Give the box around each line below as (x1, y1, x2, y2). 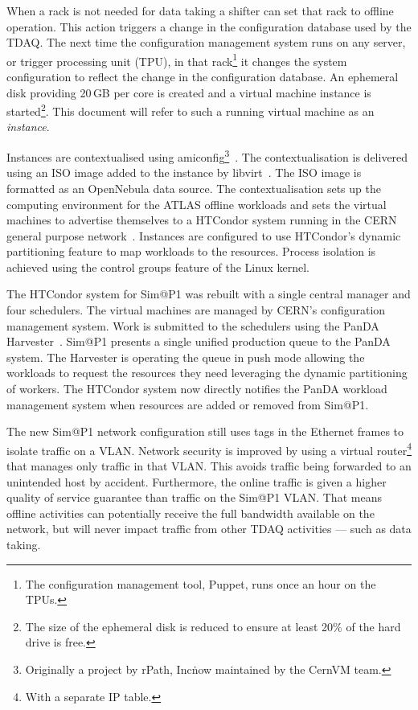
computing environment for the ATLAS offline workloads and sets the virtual (6, 195, 387, 212)
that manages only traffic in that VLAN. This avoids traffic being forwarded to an (6, 458, 412, 474)
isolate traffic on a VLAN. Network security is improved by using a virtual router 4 (6, 439, 412, 458)
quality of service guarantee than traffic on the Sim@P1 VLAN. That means (6, 489, 382, 506)
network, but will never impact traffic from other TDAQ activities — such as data (6, 520, 412, 537)
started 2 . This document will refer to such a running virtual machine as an (6, 101, 375, 119)
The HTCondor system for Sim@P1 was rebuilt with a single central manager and (6, 285, 411, 302)
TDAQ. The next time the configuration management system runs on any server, (6, 34, 406, 51)
